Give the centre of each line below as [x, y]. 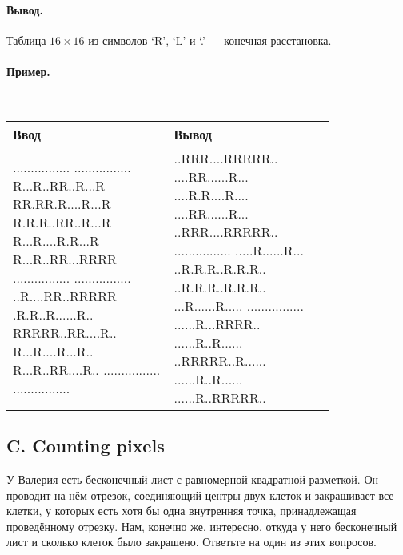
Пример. [28, 71]
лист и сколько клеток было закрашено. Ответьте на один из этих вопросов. [192, 542]
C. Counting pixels [86, 446]
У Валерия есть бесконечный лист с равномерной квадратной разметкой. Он [193, 479]
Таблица [26, 40]
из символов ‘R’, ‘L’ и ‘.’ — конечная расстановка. [210, 40]
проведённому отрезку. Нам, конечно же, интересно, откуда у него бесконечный [202, 526]
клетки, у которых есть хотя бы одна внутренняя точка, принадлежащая [182, 511]
